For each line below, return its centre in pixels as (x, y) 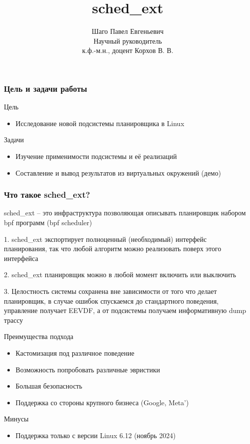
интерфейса (21, 258)
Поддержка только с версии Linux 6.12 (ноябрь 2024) (96, 435)
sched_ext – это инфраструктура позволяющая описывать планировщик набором (125, 213)
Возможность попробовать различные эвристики (88, 369)
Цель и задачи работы (46, 88)
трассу (14, 320)
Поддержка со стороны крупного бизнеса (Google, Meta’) (102, 402)
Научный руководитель (128, 40)
